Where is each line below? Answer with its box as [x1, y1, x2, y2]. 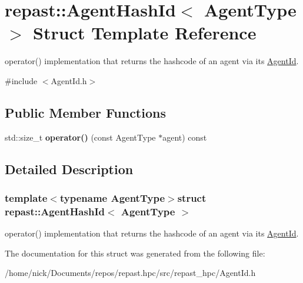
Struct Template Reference [33, 21, 257, 45]
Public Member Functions [5, 103, 166, 121]
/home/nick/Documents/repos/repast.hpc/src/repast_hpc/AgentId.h [5, 267, 256, 279]
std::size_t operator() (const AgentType [5, 131, 156, 143]
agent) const [162, 131, 207, 143]
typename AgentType [59, 191, 165, 205]
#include [5, 74, 38, 86]
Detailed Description [5, 159, 134, 178]
